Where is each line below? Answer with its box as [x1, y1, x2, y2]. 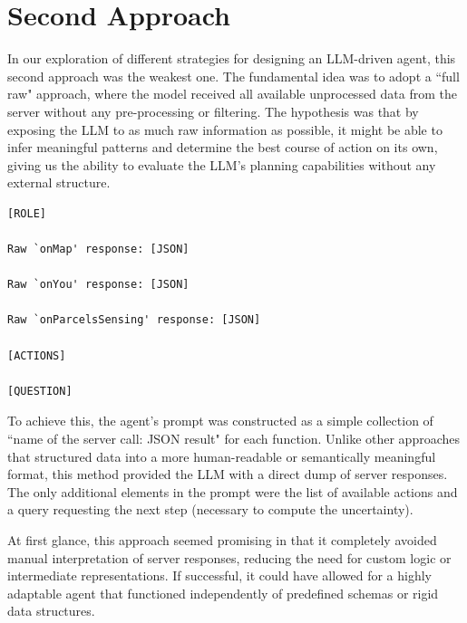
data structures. [7, 601, 95, 620]
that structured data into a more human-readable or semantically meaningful [7, 446, 436, 465]
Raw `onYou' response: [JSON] [7, 278, 190, 292]
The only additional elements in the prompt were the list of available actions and [7, 482, 458, 501]
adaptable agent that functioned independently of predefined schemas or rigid [7, 583, 439, 602]
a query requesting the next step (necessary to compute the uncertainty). [7, 500, 413, 519]
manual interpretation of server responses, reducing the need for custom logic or [7, 548, 452, 567]
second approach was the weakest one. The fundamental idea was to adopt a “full [7, 66, 460, 85]
